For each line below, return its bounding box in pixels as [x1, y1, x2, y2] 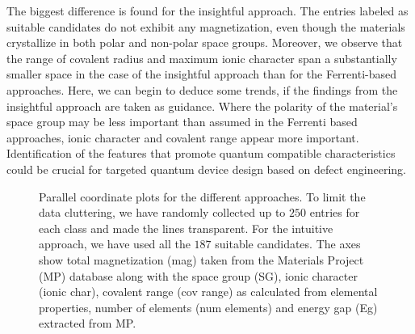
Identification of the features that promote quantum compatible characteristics [6, 145, 396, 162]
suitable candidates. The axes [215, 235, 361, 252]
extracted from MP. [39, 315, 136, 332]
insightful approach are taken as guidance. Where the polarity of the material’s [6, 97, 398, 114]
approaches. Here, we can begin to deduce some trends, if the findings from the [6, 81, 398, 98]
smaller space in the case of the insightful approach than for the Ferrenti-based [6, 66, 396, 82]
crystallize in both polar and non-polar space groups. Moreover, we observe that [6, 34, 403, 51]
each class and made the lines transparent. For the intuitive [39, 219, 333, 236]
